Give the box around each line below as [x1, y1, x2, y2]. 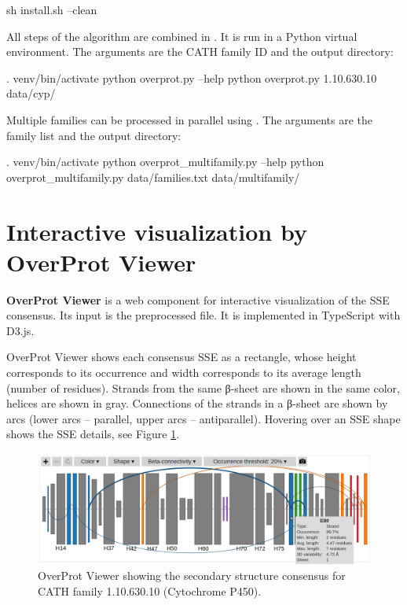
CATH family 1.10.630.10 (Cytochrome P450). [38, 582, 262, 599]
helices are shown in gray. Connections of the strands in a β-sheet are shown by [6, 395, 388, 411]
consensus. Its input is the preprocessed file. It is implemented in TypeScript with [6, 307, 401, 323]
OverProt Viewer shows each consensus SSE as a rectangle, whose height [6, 349, 357, 365]
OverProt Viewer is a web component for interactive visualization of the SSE [6, 291, 390, 308]
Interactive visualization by [6, 215, 307, 247]
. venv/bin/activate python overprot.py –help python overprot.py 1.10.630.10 [6, 69, 377, 86]
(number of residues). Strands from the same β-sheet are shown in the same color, [6, 379, 400, 396]
